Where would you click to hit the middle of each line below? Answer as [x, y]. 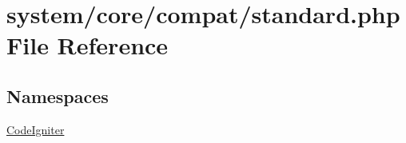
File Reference [88, 45]
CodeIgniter [36, 129]
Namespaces [58, 95]
